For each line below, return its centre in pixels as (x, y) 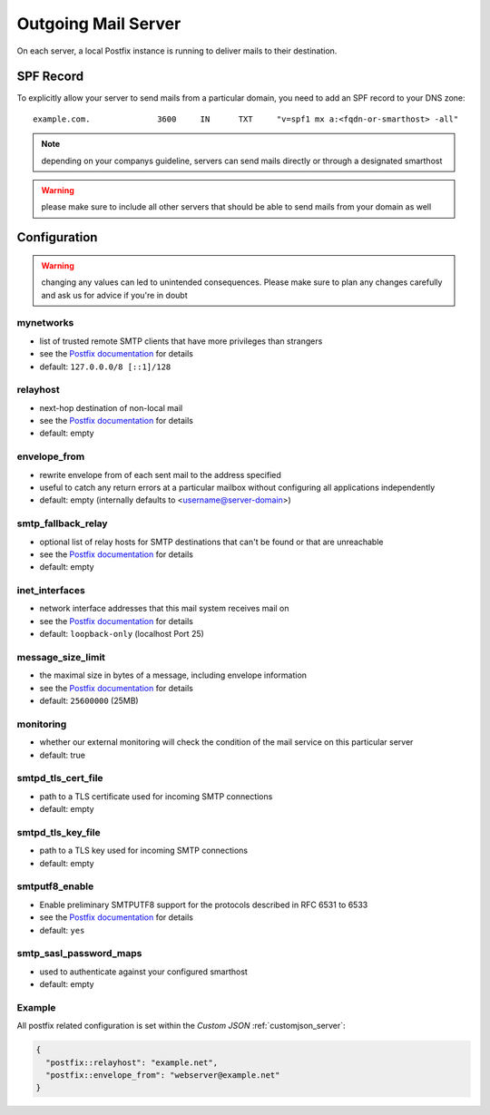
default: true (63, 755)
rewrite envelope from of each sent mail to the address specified (160, 474)
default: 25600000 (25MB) (89, 701)
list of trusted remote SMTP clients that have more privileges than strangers (181, 341)
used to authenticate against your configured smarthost (144, 972)
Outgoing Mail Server (99, 24)
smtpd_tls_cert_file (60, 778)
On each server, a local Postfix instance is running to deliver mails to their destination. (177, 51)
